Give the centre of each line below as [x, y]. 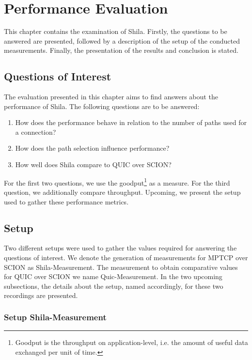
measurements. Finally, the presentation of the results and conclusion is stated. [121, 50]
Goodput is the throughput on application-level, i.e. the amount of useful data [132, 342]
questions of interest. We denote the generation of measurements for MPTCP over [126, 257]
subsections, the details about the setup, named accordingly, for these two [114, 286]
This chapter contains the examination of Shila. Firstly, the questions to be [116, 31]
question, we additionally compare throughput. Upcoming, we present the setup [122, 192]
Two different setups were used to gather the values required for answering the [120, 248]
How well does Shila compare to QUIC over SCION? [93, 164]
